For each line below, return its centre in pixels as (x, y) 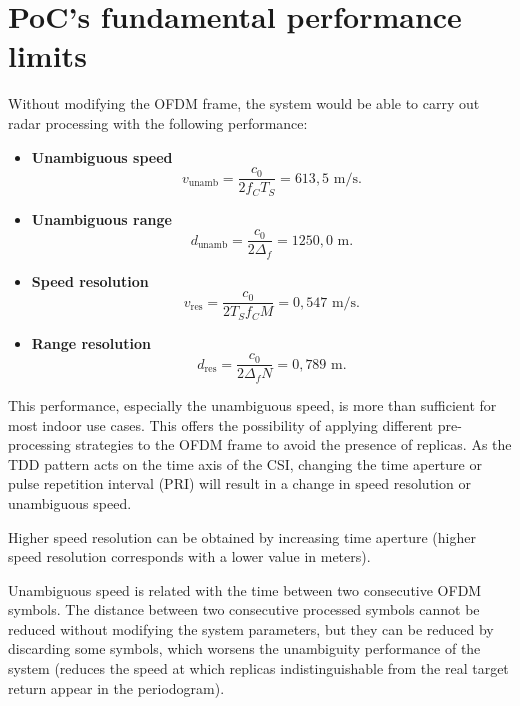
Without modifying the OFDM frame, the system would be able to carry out (244, 103)
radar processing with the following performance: (158, 122)
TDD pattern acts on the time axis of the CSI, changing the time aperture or (245, 463)
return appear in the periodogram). (116, 687)
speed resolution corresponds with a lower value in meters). (189, 556)
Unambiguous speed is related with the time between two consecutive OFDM (245, 589)
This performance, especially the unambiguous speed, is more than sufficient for (252, 404)
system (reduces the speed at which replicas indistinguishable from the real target (258, 668)
